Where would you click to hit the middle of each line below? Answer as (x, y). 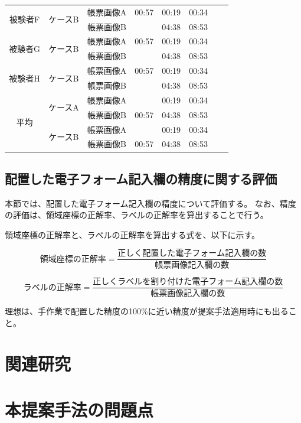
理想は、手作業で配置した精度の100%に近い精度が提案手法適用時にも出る (147, 311)
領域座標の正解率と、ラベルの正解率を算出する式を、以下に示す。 (132, 234)
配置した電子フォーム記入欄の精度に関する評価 (141, 178)
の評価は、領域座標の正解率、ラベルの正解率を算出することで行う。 (137, 215)
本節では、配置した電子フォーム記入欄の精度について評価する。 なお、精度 (150, 203)
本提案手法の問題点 (79, 409)
